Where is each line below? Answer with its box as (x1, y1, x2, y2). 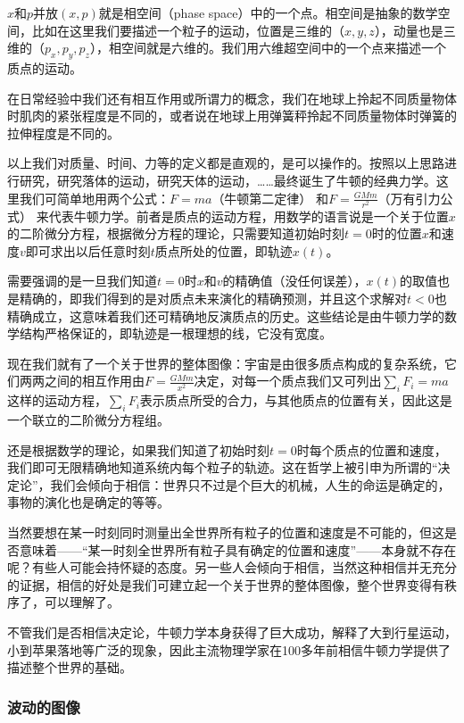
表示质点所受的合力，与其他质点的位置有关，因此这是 (139, 391, 452, 410)
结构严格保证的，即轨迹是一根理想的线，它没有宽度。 (19, 324, 332, 343)
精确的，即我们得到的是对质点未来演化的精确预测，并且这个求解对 (19, 289, 407, 308)
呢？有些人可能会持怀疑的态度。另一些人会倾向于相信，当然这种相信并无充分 (7, 558, 457, 577)
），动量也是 (374, 21, 443, 39)
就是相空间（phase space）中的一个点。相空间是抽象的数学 (98, 4, 438, 21)
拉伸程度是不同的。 (7, 123, 120, 142)
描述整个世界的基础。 (7, 658, 132, 677)
